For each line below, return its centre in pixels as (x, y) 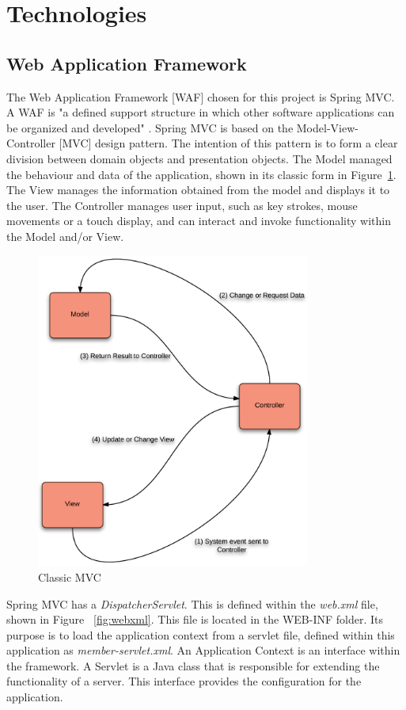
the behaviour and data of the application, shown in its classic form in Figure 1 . (201, 174)
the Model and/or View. (65, 236)
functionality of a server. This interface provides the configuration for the (184, 681)
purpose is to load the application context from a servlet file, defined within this (201, 634)
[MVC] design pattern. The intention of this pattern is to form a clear (228, 143)
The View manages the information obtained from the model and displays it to (198, 190)
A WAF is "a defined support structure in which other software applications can (201, 112)
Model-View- (327, 127)
